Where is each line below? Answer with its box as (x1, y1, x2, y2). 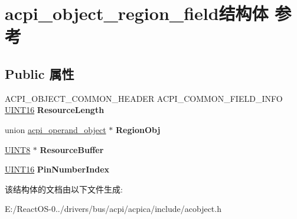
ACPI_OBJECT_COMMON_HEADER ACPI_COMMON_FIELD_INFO (5, 92, 283, 104)
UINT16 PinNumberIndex (5, 163, 110, 175)
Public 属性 (5, 64, 74, 82)
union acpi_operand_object (5, 123, 106, 135)
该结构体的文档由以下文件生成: (5, 182, 123, 195)
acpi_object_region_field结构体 (5, 1, 269, 25)
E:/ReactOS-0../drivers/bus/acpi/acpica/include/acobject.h (5, 203, 221, 215)
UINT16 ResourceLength (5, 104, 105, 116)
